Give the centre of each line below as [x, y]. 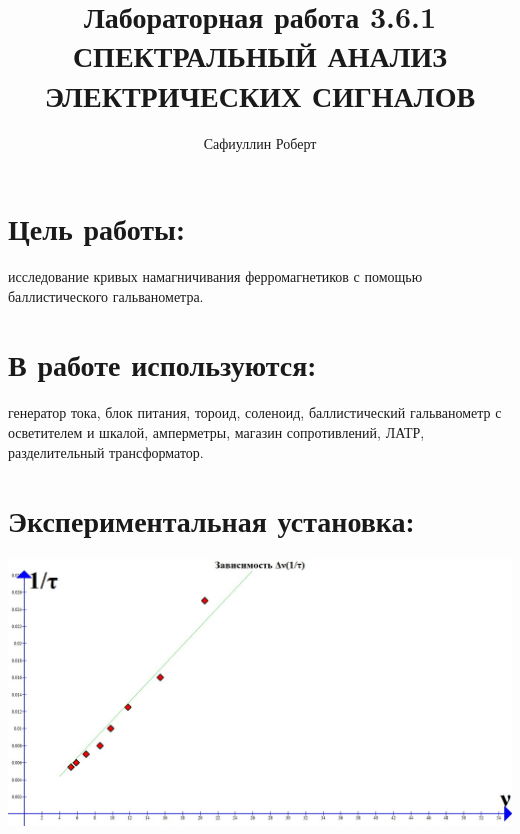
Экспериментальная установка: [211, 520]
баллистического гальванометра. [106, 295]
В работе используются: [162, 364]
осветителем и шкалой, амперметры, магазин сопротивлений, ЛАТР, [216, 431]
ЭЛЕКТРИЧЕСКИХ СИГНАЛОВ [260, 94]
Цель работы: [96, 228]
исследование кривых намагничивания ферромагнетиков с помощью [215, 276]
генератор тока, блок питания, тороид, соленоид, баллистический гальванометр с [255, 412]
